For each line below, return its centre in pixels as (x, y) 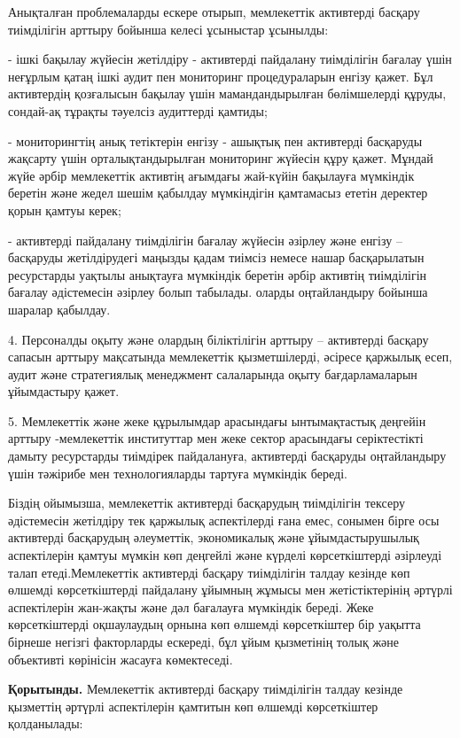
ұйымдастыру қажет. (64, 391)
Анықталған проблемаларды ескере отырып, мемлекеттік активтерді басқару (214, 12)
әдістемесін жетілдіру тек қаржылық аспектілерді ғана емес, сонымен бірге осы (224, 520)
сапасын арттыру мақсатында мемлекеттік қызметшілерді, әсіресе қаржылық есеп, (230, 357)
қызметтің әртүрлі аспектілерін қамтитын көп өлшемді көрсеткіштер (193, 706)
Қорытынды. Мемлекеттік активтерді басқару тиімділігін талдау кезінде (206, 689)
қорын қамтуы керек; (65, 210)
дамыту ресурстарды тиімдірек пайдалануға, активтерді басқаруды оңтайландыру (227, 456)
